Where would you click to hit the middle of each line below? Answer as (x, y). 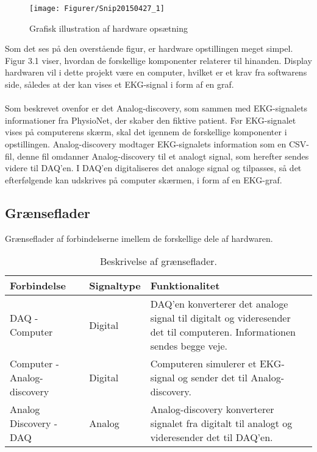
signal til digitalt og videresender (220, 318)
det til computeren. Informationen (223, 332)
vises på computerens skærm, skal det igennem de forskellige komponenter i (146, 132)
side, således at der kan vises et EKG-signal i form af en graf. (119, 84)
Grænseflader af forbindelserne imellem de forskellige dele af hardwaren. (139, 238)
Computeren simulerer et (203, 364)
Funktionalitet (185, 286)
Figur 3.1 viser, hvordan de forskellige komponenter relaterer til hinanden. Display (158, 60)
